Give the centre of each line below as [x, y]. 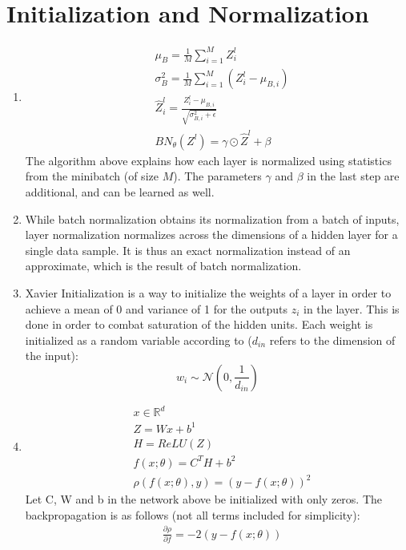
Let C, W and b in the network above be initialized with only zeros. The [204, 499]
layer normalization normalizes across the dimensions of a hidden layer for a [211, 235]
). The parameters [217, 176]
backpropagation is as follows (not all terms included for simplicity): [193, 514]
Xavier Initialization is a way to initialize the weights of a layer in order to [208, 292]
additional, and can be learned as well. [120, 191]
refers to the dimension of [332, 340]
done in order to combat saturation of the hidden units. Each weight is [199, 324]
